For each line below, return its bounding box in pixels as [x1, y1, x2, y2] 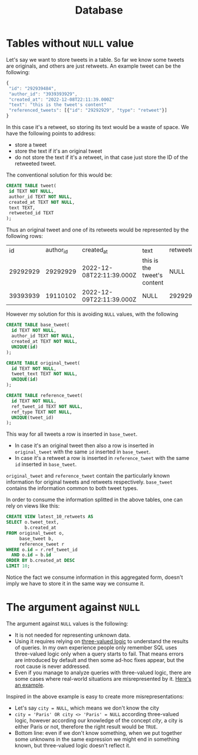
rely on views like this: [6, 502, 60, 509]
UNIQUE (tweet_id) [11, 415, 54, 420]
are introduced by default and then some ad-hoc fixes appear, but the [14, 656, 184, 663]
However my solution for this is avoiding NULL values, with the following [6, 310, 179, 318]
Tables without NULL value [6, 37, 134, 50]
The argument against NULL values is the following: [6, 620, 128, 627]
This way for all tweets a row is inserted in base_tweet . [6, 431, 138, 438]
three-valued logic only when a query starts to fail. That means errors [14, 650, 184, 657]
